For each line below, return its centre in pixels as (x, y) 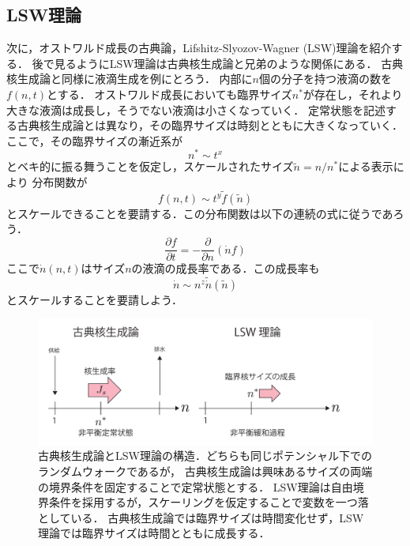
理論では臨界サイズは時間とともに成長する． (154, 533)
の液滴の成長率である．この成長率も (226, 268)
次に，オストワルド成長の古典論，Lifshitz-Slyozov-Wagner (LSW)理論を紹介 (199, 48)
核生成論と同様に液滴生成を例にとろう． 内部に (130, 79)
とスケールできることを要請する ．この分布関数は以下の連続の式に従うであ (200, 213)
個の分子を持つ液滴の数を (325, 79)
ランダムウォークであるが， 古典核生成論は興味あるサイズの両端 (205, 471)
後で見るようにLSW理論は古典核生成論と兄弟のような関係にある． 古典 (218, 63)
